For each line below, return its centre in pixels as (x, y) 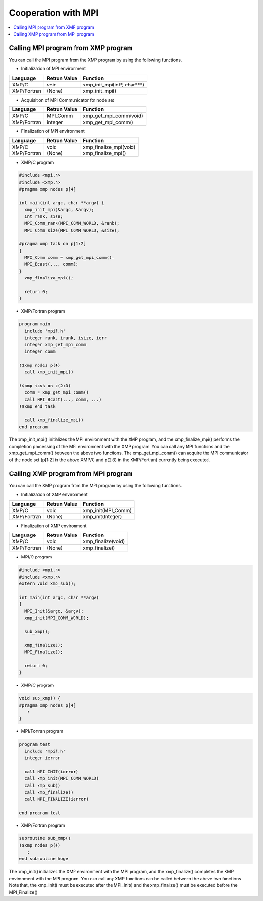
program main (35, 324)
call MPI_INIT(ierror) (52, 772)
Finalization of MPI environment (53, 131)
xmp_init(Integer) (103, 517)
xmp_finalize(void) (104, 541)
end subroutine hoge (44, 859)
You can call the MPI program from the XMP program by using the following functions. (95, 60)
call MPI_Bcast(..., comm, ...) (63, 399)
